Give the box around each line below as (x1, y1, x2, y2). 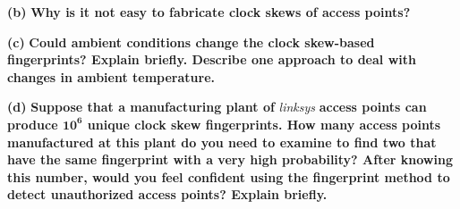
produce (7, 114, 58, 133)
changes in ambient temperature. (7, 67, 216, 86)
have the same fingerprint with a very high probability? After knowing (7, 150, 453, 169)
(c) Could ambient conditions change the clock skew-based (7, 32, 375, 51)
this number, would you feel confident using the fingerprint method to (7, 167, 450, 186)
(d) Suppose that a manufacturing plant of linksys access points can (7, 97, 427, 116)
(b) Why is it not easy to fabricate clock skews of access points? (7, 3, 411, 21)
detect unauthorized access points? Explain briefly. (7, 185, 328, 204)
